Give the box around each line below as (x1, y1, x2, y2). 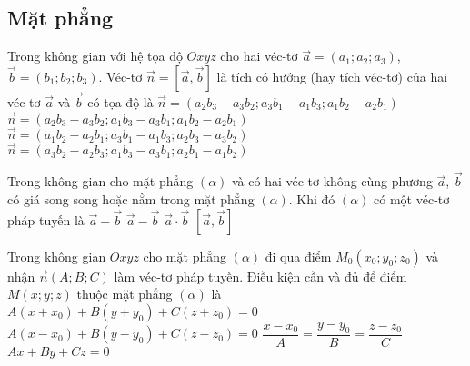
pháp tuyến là (7, 210, 85, 229)
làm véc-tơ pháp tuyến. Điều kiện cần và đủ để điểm (114, 266, 407, 285)
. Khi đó (288, 190, 335, 209)
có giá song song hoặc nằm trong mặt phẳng (7, 190, 255, 209)
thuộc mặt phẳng (76, 284, 173, 303)
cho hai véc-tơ (220, 46, 298, 65)
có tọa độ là (87, 93, 154, 112)
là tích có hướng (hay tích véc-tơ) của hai (216, 66, 448, 85)
